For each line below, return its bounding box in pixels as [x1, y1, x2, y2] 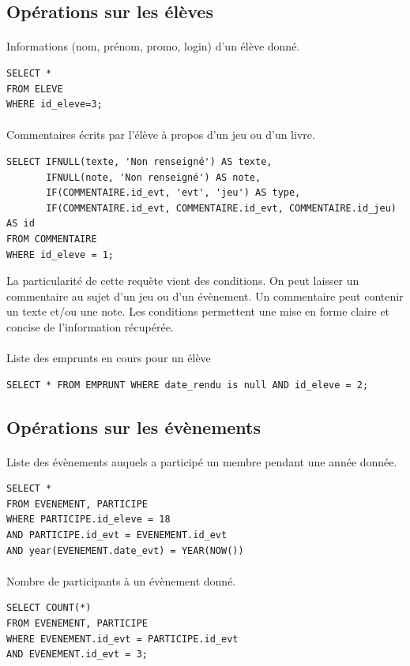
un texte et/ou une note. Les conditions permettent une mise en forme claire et [6, 303, 390, 320]
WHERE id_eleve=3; [6, 99, 103, 110]
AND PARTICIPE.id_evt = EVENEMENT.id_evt [6, 529, 228, 541]
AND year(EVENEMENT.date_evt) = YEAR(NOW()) [6, 544, 244, 556]
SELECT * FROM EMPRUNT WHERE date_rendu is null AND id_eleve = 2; [6, 379, 369, 391]
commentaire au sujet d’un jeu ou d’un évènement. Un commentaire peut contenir [6, 287, 404, 304]
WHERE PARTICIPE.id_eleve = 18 [6, 514, 171, 526]
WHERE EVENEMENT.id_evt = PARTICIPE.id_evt [6, 633, 239, 645]
